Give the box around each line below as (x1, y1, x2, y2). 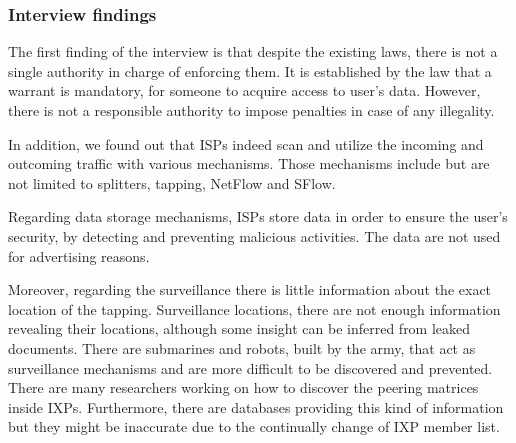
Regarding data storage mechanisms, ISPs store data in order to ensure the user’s (8, 206, 508, 227)
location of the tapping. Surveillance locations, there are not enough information (8, 298, 501, 319)
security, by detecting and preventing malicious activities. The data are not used (8, 225, 501, 246)
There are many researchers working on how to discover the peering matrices (8, 377, 479, 398)
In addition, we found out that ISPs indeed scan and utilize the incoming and (8, 133, 484, 154)
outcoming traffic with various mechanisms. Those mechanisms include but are (8, 153, 490, 174)
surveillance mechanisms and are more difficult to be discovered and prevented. (8, 357, 493, 378)
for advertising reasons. (8, 245, 150, 266)
